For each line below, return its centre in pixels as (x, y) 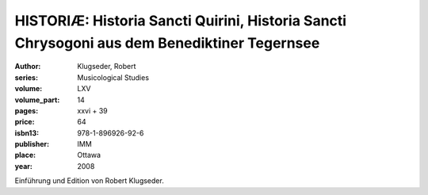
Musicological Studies (113, 77)
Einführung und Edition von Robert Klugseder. (89, 181)
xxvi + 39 (93, 110)
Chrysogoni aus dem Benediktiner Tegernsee (167, 43)
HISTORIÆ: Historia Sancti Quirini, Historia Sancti (181, 21)
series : (27, 77)
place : (25, 155)
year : (24, 166)
